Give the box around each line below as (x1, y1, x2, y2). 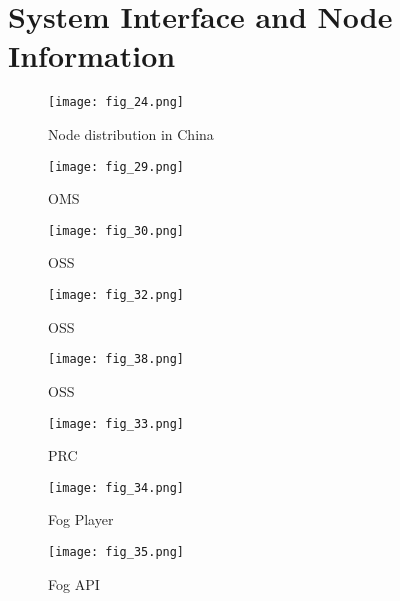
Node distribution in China (48, 123, 214, 144)
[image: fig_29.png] (48, 159, 185, 174)
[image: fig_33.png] (48, 416, 185, 431)
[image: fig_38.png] (48, 352, 185, 367)
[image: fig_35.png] (48, 545, 185, 560)
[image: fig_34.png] (48, 480, 185, 495)
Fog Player (48, 509, 114, 530)
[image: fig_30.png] (48, 223, 185, 238)
